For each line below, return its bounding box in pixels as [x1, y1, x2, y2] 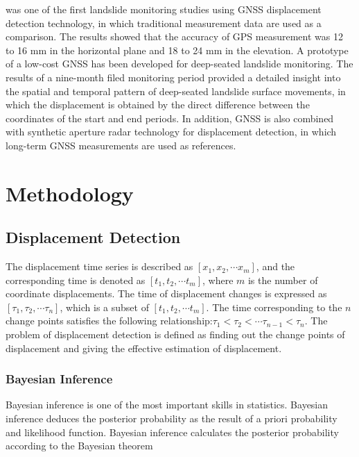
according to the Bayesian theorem [6, 438, 153, 453]
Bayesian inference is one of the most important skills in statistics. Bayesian [6, 397, 329, 412]
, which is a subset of [60, 299, 149, 314]
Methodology [6, 178, 134, 207]
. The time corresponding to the [206, 299, 342, 314]
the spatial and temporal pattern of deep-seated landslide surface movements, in [6, 83, 346, 98]
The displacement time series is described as [6, 259, 193, 274]
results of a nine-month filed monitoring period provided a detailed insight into [6, 69, 341, 84]
